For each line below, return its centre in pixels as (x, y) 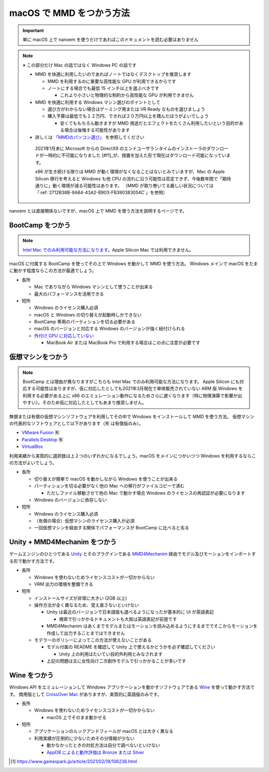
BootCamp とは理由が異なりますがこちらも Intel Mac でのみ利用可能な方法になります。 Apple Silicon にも (131, 382)
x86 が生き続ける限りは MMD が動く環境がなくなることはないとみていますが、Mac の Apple (130, 172)
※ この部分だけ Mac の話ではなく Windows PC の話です (80, 65)
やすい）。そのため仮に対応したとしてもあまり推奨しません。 (85, 402)
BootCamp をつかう (40, 225)
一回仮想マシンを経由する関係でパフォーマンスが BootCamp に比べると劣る (112, 528)
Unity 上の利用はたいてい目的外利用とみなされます (111, 654)
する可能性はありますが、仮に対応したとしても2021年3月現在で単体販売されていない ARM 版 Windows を (135, 388)
